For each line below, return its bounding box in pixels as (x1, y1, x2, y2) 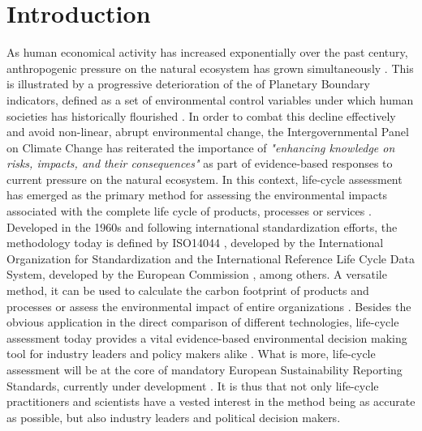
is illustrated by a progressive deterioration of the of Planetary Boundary (6, 75, 370, 92)
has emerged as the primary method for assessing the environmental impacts (6, 186, 387, 203)
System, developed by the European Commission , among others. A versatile (6, 266, 387, 283)
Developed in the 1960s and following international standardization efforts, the (6, 218, 398, 235)
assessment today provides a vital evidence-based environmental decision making (6, 329, 407, 346)
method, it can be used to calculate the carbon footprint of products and (6, 282, 369, 299)
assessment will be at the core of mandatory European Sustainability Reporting (6, 361, 403, 378)
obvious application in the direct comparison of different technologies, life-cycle (6, 314, 399, 331)
